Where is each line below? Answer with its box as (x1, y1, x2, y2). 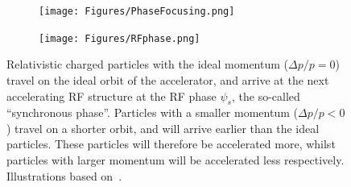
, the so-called (231, 87, 300, 104)
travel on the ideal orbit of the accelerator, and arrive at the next (6, 71, 329, 88)
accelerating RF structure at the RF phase (6, 87, 217, 104)
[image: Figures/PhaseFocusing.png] (39, 6, 235, 17)
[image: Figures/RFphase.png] (39, 32, 200, 44)
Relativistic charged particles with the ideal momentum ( (6, 56, 289, 73)
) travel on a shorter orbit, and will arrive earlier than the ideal (6, 119, 320, 136)
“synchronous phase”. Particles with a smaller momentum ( (6, 104, 298, 121)
